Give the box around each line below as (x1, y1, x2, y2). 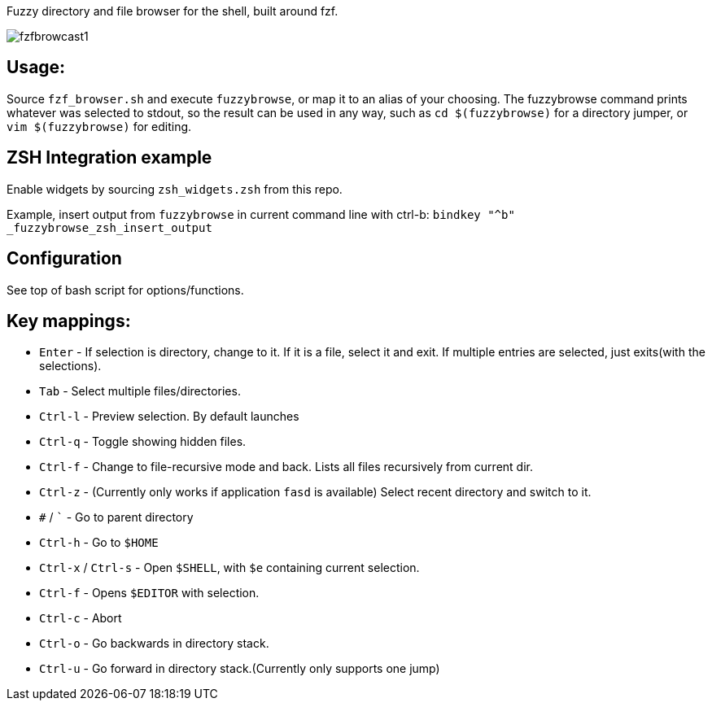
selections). (39, 359, 102, 373)
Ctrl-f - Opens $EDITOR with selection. (39, 586, 260, 600)
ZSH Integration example (7, 147, 212, 168)
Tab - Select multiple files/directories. (39, 384, 241, 399)
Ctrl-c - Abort (39, 611, 122, 626)
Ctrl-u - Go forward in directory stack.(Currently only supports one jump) (39, 661, 440, 676)
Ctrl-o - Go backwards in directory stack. (39, 636, 269, 651)
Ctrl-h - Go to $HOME (39, 535, 159, 550)
